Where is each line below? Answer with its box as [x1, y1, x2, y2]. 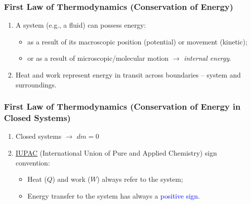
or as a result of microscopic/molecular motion [27, 53, 169, 63]
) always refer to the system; [97, 174, 183, 184]
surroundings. [15, 79, 57, 89]
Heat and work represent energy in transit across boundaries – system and [15, 70, 241, 80]
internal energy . [184, 53, 231, 63]
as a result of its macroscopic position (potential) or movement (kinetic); [27, 36, 248, 46]
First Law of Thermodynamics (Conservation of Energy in [4, 100, 241, 113]
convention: [15, 157, 50, 167]
